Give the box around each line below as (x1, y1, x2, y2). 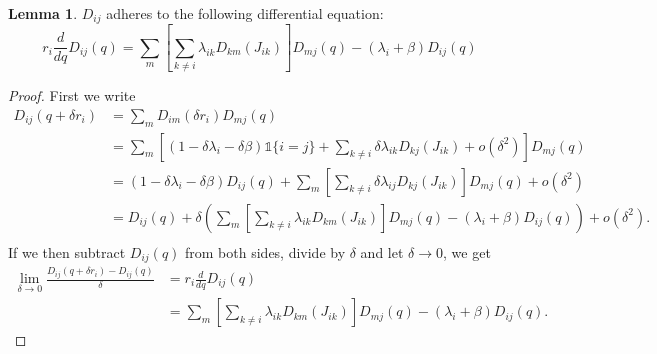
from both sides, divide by (185, 241, 346, 262)
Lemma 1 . (8, 3, 78, 23)
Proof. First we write (8, 85, 136, 106)
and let (360, 241, 404, 262)
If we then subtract (8, 241, 126, 262)
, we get (443, 241, 491, 262)
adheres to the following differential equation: (106, 3, 384, 23)
